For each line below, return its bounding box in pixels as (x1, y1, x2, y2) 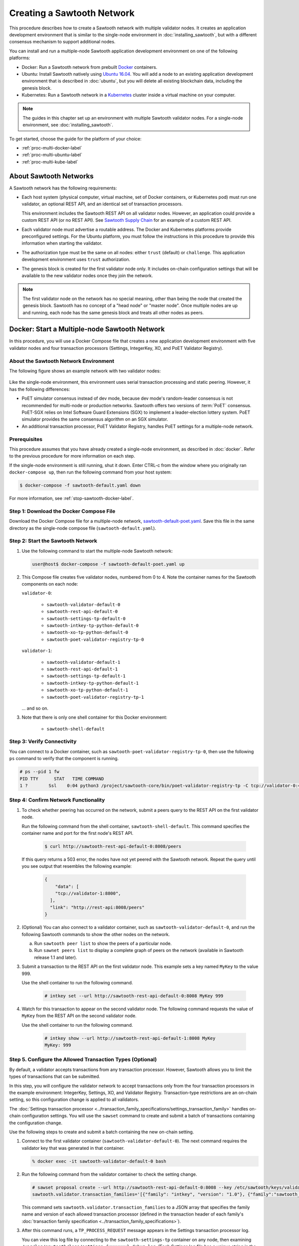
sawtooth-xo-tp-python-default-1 (46, 687, 129, 693)
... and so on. (21, 705, 49, 711)
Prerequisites (9, 436, 42, 443)
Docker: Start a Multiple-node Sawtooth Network (9, 325, 165, 333)
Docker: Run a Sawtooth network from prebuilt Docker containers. (21, 64, 157, 70)
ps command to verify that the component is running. (9, 756, 119, 762)
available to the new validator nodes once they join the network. (21, 273, 153, 279)
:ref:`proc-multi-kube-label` (21, 158, 78, 164)
